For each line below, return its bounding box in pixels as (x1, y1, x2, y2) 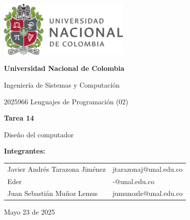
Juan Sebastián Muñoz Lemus (7, 188, 98, 198)
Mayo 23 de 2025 (4, 207, 55, 217)
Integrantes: (4, 146, 45, 156)
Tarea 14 (4, 113, 34, 123)
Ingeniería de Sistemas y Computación (4, 79, 120, 90)
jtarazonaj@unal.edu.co (112, 163, 183, 174)
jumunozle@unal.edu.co (112, 188, 183, 198)
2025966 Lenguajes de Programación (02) (4, 96, 128, 106)
